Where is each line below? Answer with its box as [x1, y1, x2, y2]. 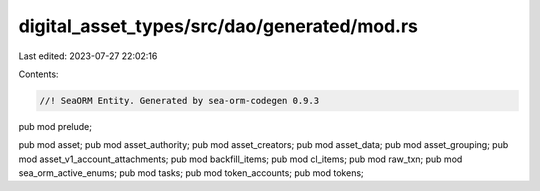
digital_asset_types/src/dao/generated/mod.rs [18, 15, 419, 37]
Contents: [18, 68, 59, 80]
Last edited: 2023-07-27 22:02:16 [18, 50, 158, 62]
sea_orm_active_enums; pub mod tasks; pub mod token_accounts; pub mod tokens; [18, 167, 364, 179]
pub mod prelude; [18, 120, 92, 132]
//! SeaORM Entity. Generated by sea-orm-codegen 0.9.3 [39, 95, 320, 106]
